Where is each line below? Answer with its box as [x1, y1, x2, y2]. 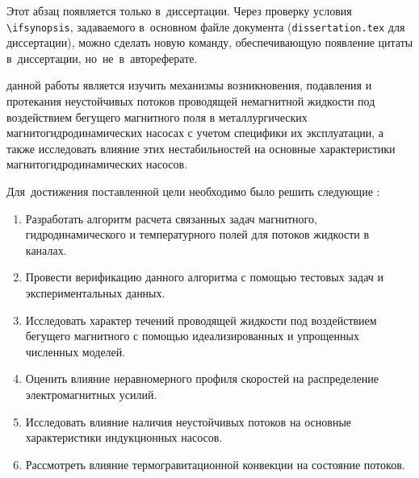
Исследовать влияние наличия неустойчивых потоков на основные [25, 413, 352, 430]
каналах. [25, 241, 67, 258]
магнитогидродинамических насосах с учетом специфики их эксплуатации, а [6, 124, 384, 141]
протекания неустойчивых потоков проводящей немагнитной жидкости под [6, 93, 375, 110]
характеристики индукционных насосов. [25, 429, 223, 446]
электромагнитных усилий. [25, 385, 157, 402]
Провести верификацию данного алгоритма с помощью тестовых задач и [25, 268, 384, 285]
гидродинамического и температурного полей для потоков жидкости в [25, 226, 370, 243]
